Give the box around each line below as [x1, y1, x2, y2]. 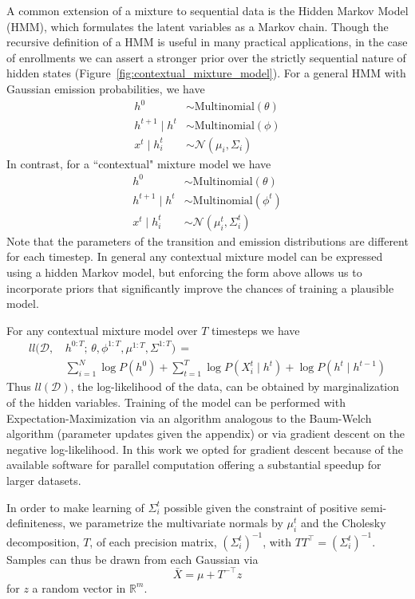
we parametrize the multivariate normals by [69, 514, 283, 531]
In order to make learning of [6, 499, 144, 515]
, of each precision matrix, [89, 533, 217, 550]
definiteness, [6, 514, 66, 531]
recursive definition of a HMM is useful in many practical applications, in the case [6, 33, 408, 50]
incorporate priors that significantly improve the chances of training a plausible [6, 279, 394, 296]
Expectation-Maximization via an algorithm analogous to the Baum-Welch [6, 409, 372, 426]
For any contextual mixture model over [6, 321, 198, 338]
